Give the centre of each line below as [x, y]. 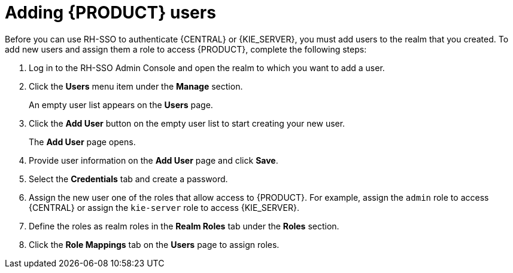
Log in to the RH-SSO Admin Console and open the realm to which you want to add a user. [207, 68]
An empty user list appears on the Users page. [121, 105]
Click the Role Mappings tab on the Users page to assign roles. [154, 244]
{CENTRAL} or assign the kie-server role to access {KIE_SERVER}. [164, 207]
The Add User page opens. [82, 142]
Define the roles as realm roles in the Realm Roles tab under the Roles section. [184, 226]
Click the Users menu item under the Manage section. [136, 86]
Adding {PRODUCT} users [110, 13]
